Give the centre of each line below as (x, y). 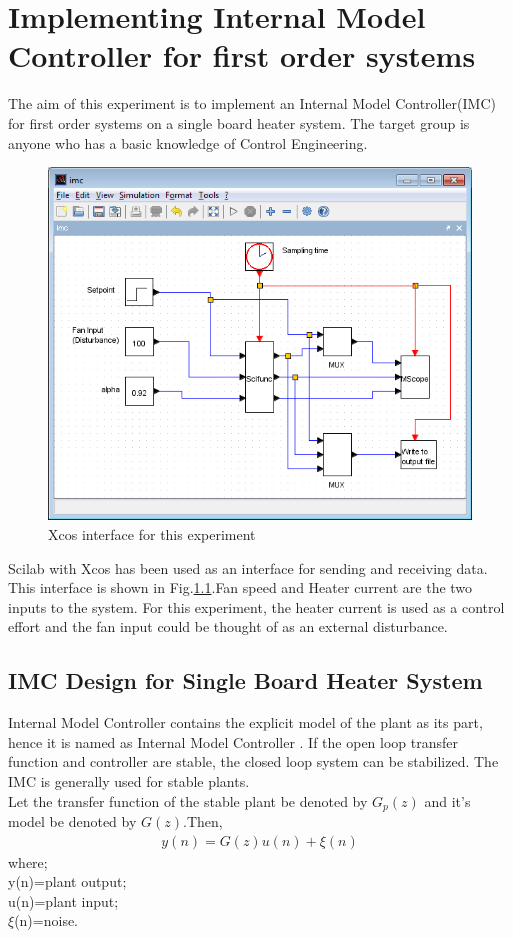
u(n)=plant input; (63, 900)
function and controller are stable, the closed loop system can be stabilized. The (253, 761)
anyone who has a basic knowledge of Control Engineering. (188, 142)
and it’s (447, 800)
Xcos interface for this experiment (152, 534)
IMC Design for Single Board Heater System (245, 680)
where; (28, 861)
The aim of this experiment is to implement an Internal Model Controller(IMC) (252, 103)
